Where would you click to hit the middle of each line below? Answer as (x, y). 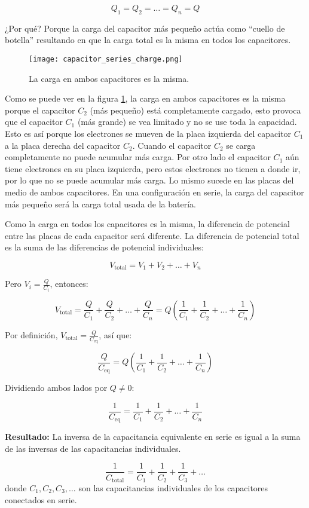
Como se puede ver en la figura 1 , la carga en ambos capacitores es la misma (145, 98)
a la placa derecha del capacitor (63, 145)
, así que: (115, 334)
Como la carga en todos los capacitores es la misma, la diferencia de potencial (147, 224)
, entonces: (69, 284)
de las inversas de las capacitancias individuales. (93, 448)
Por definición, (31, 334)
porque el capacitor (40, 110)
